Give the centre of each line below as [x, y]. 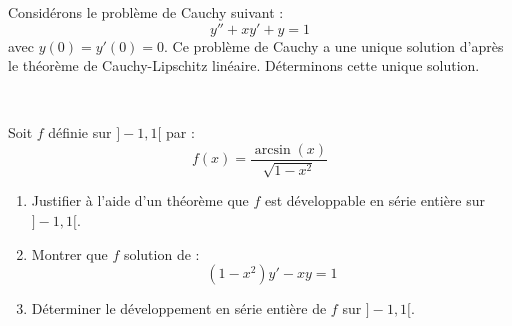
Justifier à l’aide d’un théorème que [140, 200]
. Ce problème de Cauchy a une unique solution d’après [334, 45]
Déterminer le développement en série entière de [179, 308]
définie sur [80, 132]
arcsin [272, 149]
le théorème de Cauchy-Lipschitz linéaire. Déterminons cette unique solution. [244, 65]
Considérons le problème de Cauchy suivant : [146, 12]
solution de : [161, 253]
